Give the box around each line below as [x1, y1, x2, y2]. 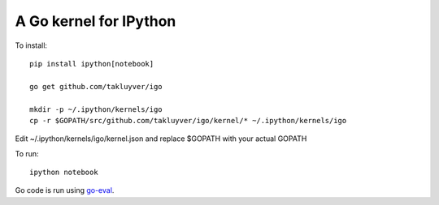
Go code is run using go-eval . [15, 186, 115, 195]
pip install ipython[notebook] [29, 59, 154, 68]
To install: [15, 41, 48, 50]
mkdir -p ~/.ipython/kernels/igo [29, 105, 163, 113]
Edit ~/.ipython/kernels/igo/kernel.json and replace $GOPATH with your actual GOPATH [15, 134, 307, 143]
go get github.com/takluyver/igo [29, 82, 163, 91]
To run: [15, 148, 40, 158]
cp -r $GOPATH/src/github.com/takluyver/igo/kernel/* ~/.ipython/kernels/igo [29, 116, 347, 125]
